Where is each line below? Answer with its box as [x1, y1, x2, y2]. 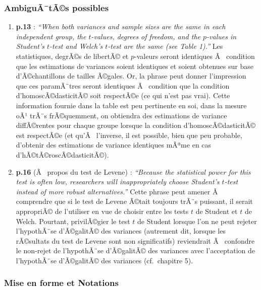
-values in [206, 31, 237, 41]
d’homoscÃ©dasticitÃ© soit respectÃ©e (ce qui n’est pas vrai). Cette [16, 90, 230, 101]
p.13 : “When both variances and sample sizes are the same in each [16, 21, 226, 32]
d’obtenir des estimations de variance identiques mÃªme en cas [16, 139, 212, 150]
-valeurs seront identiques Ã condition [134, 51, 255, 61]
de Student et [195, 205, 238, 216]
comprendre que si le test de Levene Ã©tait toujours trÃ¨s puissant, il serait [16, 196, 253, 206]
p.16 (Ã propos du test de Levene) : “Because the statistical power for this [16, 166, 251, 177]
